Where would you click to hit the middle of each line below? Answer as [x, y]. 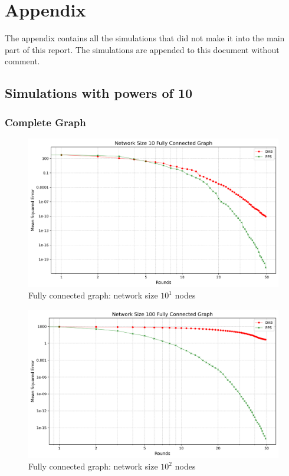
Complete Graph [45, 122]
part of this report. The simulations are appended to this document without [142, 49]
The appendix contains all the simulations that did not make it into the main [145, 38]
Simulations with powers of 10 [99, 93]
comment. [22, 61]
